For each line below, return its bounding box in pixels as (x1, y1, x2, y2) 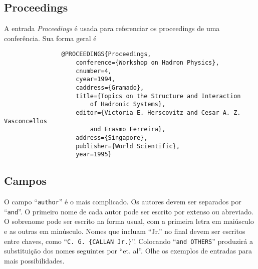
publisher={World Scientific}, (76, 142, 180, 150)
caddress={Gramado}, (76, 84, 144, 92)
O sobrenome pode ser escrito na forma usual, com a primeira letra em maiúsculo (4, 216, 254, 226)
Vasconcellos (4, 117, 47, 125)
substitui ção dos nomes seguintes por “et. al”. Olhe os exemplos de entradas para (4, 245, 252, 256)
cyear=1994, (76, 76, 115, 83)
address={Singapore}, (76, 134, 148, 141)
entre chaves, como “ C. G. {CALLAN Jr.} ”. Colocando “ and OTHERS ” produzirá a (4, 235, 253, 246)
